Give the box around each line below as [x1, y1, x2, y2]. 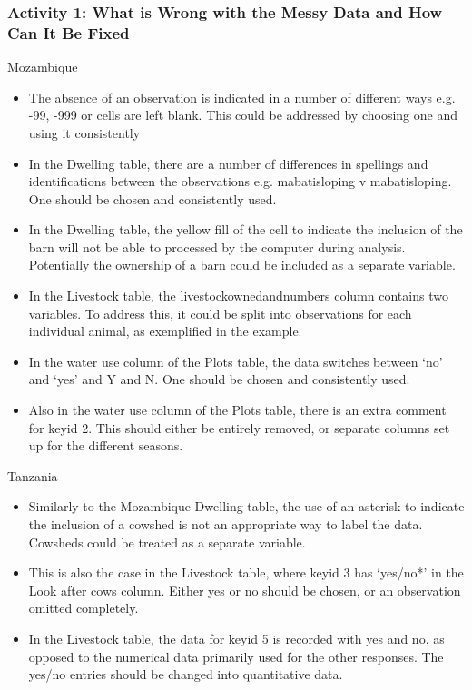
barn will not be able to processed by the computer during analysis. [28, 237, 406, 256]
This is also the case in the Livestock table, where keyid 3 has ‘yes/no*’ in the [28, 563, 464, 582]
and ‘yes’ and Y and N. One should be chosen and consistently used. [28, 370, 410, 389]
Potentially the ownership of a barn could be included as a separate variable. [28, 255, 456, 274]
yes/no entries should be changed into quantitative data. [28, 665, 343, 684]
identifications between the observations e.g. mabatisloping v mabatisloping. [28, 172, 452, 191]
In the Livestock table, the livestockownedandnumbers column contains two [28, 286, 448, 305]
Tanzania [7, 466, 58, 485]
